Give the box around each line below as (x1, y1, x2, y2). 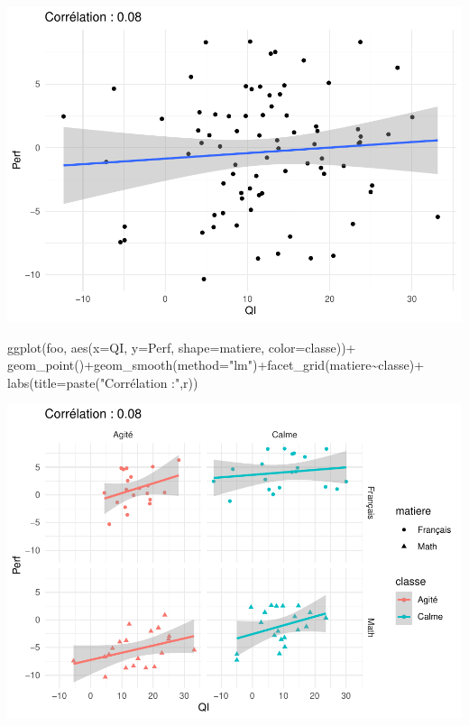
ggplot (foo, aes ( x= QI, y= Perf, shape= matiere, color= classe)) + (7, 337, 356, 356)
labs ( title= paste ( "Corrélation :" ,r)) (7, 372, 198, 391)
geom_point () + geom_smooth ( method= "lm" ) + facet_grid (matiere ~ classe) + (7, 355, 425, 374)
